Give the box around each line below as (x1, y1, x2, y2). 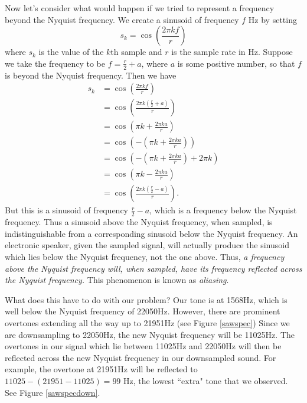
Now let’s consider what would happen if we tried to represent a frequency (5, 2, 275, 14)
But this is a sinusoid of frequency (5, 204, 128, 216)
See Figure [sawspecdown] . (5, 386, 100, 398)
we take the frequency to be (5, 57, 105, 69)
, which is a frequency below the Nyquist (149, 204, 297, 216)
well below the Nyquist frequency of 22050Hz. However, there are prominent (5, 305, 280, 317)
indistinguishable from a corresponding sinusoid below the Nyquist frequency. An (5, 227, 298, 239)
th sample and (110, 45, 162, 58)
